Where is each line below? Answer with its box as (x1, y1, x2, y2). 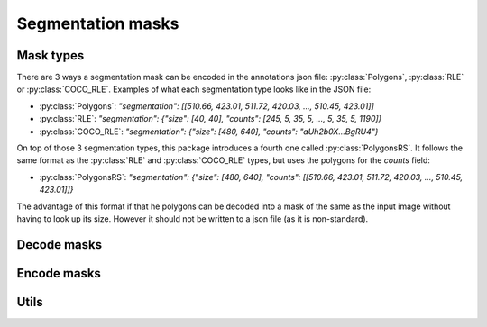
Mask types (16, 48, 85, 63)
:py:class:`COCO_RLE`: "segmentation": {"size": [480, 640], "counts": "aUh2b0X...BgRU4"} (39, 126, 379, 137)
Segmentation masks (16, 14, 179, 33)
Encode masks (16, 266, 101, 281)
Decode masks (16, 237, 103, 252)
